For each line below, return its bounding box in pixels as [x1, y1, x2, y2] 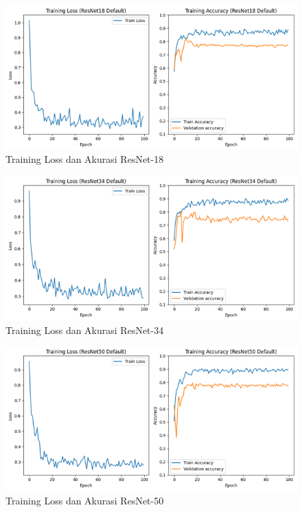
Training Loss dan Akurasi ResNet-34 [5, 322, 164, 337]
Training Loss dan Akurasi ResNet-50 [5, 493, 164, 507]
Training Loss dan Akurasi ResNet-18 [5, 152, 164, 166]
